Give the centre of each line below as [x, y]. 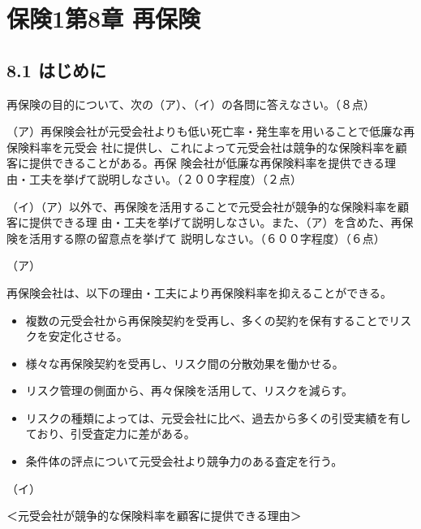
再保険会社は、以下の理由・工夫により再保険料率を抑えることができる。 [200, 292]
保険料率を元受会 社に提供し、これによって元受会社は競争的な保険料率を [201, 147]
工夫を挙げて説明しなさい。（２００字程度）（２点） [165, 178]
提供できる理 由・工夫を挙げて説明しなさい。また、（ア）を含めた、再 [215, 222]
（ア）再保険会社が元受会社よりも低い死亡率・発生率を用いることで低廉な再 [211, 131]
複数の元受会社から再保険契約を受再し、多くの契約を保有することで [207, 320]
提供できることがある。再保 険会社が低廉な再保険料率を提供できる [207, 163]
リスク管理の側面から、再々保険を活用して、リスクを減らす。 [189, 390]
